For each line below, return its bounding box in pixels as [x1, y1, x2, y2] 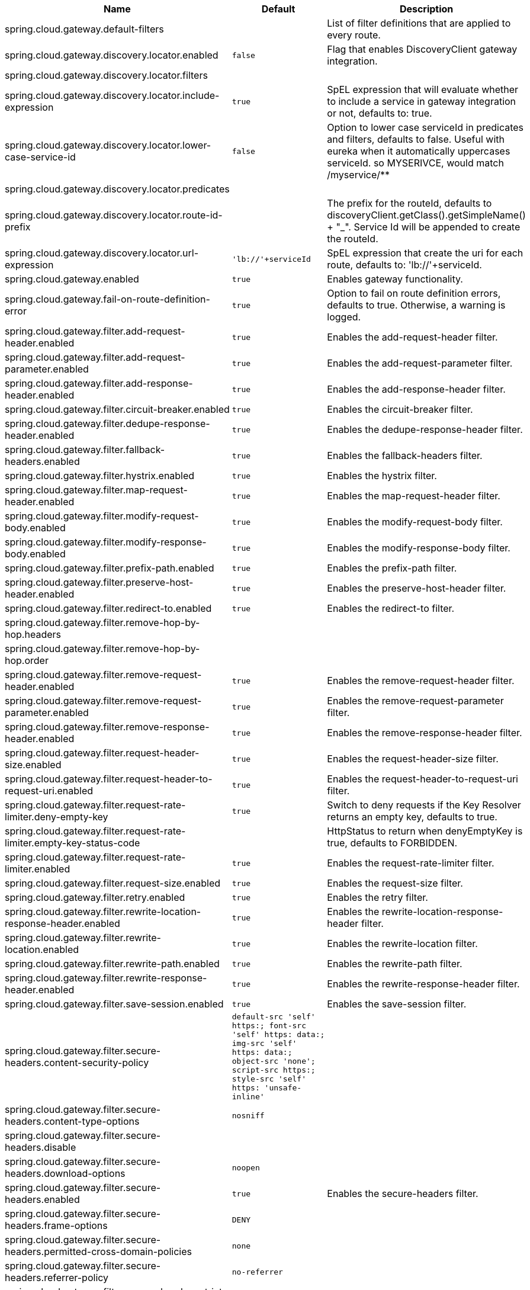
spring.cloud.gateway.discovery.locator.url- [5, 247, 199, 259]
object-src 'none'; [232, 1057, 316, 1066]
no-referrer [232, 1267, 283, 1276]
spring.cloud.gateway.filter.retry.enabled [5, 891, 185, 903]
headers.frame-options [5, 1220, 108, 1231]
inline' [232, 1092, 265, 1101]
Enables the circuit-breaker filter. [327, 403, 473, 415]
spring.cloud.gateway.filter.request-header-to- [5, 773, 213, 785]
